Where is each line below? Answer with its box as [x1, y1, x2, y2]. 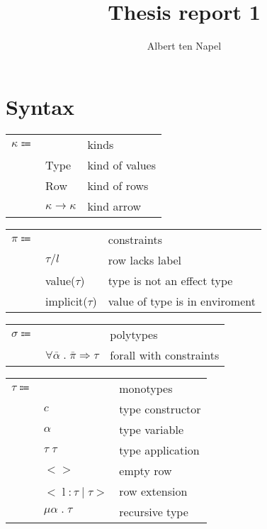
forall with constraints [110, 346, 220, 363]
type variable [119, 421, 184, 438]
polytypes [110, 325, 158, 343]
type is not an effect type [108, 272, 233, 289]
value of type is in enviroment [108, 292, 256, 309]
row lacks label [108, 251, 182, 268]
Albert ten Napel [147, 38, 222, 53]
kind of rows [87, 177, 149, 194]
